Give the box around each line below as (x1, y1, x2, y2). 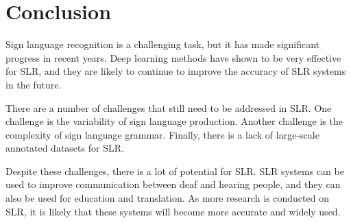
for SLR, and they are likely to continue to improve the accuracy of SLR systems (5, 64, 346, 78)
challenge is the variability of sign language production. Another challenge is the (5, 114, 343, 128)
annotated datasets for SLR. (5, 141, 124, 155)
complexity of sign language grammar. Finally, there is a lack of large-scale (5, 127, 319, 141)
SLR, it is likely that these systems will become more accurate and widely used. (5, 204, 341, 218)
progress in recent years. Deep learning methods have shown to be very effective (5, 50, 341, 64)
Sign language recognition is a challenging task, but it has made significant (5, 37, 320, 51)
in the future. (5, 77, 62, 91)
